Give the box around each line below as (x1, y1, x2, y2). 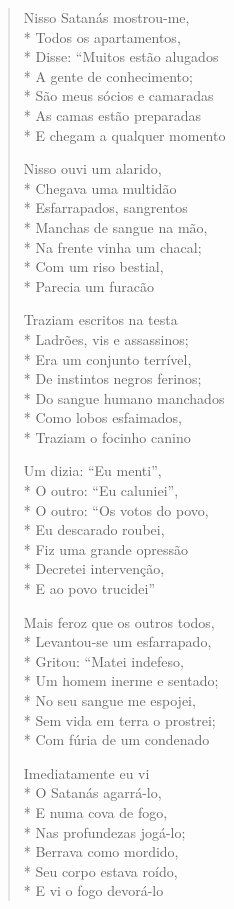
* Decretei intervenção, (23, 558, 165, 579)
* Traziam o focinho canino (23, 426, 191, 447)
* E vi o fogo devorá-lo (23, 880, 164, 901)
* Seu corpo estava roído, (23, 860, 178, 881)
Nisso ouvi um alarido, (23, 158, 162, 179)
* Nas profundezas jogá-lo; (23, 821, 186, 842)
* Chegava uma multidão (23, 177, 177, 198)
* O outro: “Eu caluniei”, (23, 480, 179, 501)
